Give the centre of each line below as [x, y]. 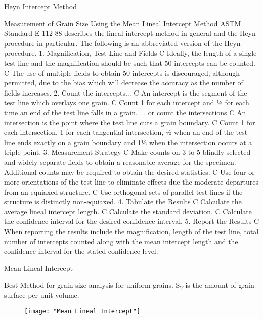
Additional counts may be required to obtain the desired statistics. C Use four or [129, 172]
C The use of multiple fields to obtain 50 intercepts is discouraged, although [122, 73]
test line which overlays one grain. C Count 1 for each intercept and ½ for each [127, 102]
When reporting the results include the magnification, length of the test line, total [131, 231]
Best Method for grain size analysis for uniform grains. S [92, 285]
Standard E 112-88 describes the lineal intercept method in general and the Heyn [130, 33]
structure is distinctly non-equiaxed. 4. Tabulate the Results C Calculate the [123, 201]
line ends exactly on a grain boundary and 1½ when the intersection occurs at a [128, 142]
